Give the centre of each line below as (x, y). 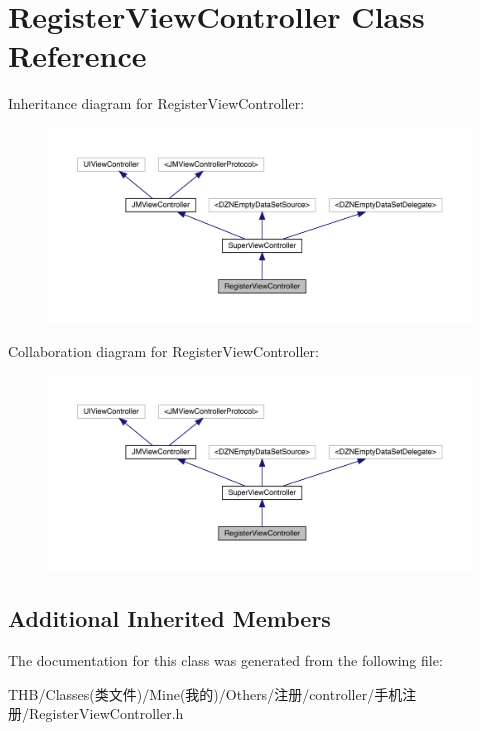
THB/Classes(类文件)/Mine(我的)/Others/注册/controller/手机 (205, 693)
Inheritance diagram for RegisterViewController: (156, 103)
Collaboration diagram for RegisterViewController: (163, 350)
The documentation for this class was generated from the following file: (225, 659)
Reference (77, 55)
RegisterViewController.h (106, 713)
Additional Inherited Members (169, 618)
